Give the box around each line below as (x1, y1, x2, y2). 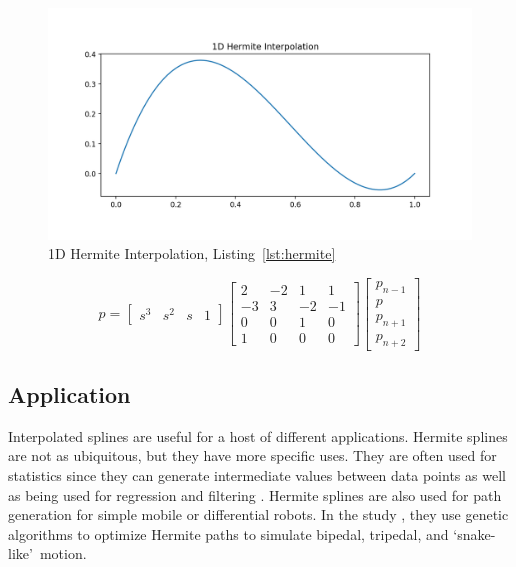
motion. (39, 543, 87, 564)
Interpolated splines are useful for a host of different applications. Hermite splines (8, 425, 508, 446)
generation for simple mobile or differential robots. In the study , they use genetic (8, 504, 509, 525)
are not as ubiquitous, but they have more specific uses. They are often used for (8, 445, 497, 466)
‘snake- (453, 523, 496, 544)
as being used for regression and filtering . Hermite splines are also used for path (8, 484, 502, 505)
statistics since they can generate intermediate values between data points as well (8, 464, 506, 485)
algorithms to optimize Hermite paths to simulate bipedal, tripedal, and (8, 523, 449, 544)
